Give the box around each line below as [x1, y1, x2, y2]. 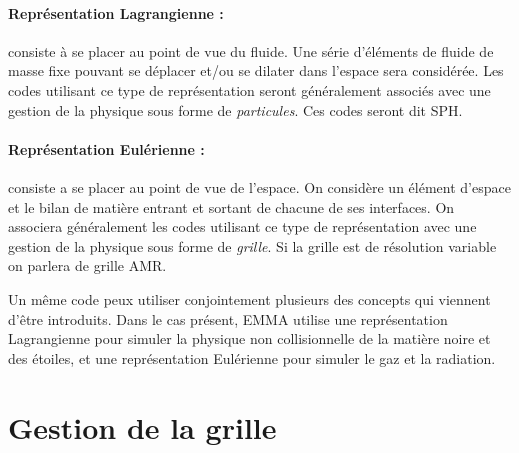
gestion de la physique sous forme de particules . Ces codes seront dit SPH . [8, 99, 463, 120]
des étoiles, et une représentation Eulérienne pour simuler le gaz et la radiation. [8, 347, 496, 368]
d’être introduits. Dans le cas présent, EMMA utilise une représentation [8, 308, 448, 329]
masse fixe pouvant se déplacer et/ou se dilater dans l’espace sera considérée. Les [8, 60, 504, 81]
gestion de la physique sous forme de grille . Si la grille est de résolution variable [8, 235, 497, 256]
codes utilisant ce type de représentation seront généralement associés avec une [8, 79, 491, 100]
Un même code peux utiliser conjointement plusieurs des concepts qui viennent [8, 288, 491, 309]
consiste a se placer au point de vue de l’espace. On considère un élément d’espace [8, 176, 511, 197]
